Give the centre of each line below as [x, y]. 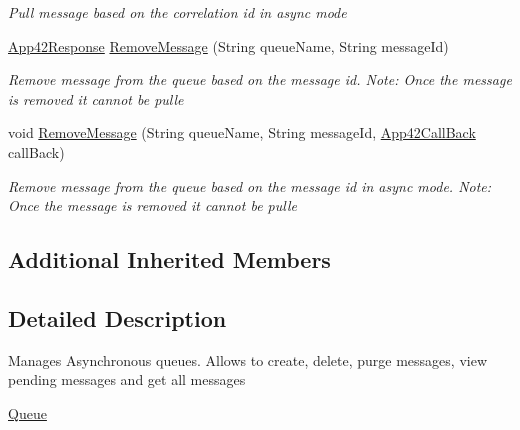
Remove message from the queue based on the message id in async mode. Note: [250, 185]
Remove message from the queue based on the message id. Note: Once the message [260, 79]
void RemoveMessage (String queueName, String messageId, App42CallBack [242, 132]
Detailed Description [117, 317]
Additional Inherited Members [169, 259]
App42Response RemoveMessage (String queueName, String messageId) [228, 45]
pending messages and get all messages [127, 379]
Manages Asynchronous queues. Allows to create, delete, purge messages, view [247, 359]
